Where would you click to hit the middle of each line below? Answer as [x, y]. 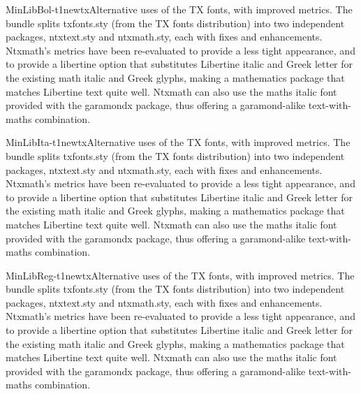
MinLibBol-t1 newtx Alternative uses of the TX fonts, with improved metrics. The [179, 9]
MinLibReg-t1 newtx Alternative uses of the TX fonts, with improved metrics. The [180, 275]
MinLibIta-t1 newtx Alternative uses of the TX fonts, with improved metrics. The [178, 142]
